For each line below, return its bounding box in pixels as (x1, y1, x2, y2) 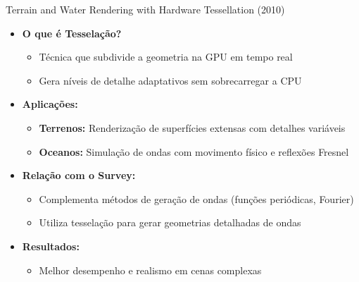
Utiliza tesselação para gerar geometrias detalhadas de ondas (39, 215, 301, 230)
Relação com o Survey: (22, 168, 136, 183)
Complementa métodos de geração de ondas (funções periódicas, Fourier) (39, 191, 354, 206)
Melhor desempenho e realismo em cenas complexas (39, 262, 262, 277)
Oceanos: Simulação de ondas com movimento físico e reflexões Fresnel (39, 144, 349, 159)
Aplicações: (22, 97, 78, 111)
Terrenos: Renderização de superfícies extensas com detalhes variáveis (39, 120, 346, 135)
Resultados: (22, 238, 80, 253)
